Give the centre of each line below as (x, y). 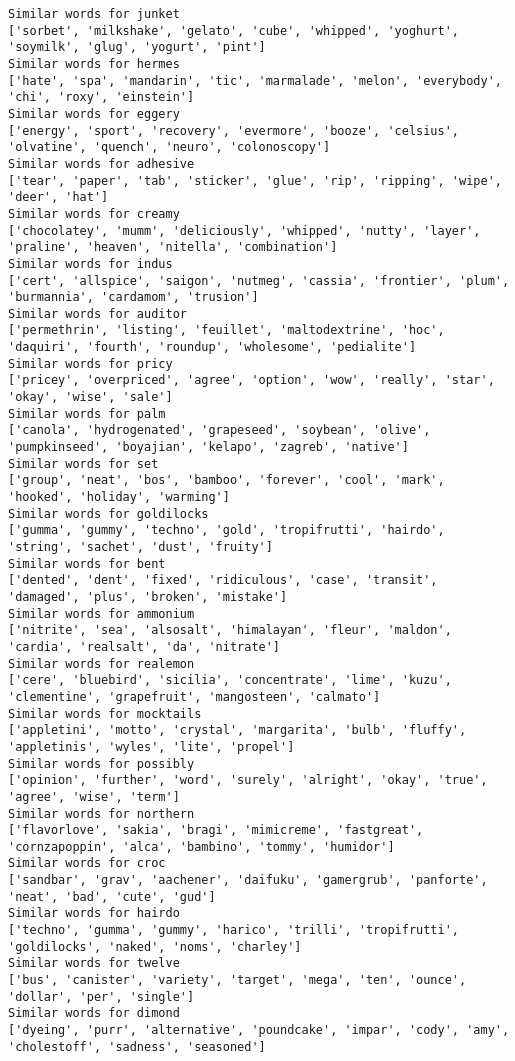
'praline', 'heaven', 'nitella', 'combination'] (173, 247)
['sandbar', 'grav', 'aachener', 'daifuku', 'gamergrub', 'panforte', (248, 880)
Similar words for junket (94, 14)
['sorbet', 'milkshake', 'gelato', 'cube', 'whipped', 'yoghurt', (234, 30)
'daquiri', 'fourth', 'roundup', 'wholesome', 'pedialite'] (212, 347)
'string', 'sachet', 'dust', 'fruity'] (140, 547)
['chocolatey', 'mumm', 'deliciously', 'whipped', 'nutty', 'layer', (244, 230)
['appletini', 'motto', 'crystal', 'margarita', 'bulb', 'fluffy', (237, 730)
